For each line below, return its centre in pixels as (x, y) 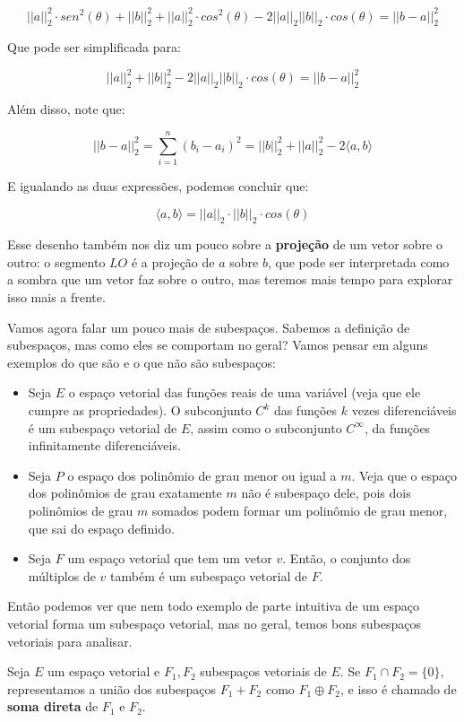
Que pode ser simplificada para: (94, 47)
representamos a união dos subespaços (112, 688)
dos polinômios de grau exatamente (125, 493)
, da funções (397, 427)
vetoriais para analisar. (70, 641)
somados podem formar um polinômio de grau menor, (300, 511)
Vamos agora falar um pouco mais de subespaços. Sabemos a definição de (209, 327)
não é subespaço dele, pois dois (326, 493)
